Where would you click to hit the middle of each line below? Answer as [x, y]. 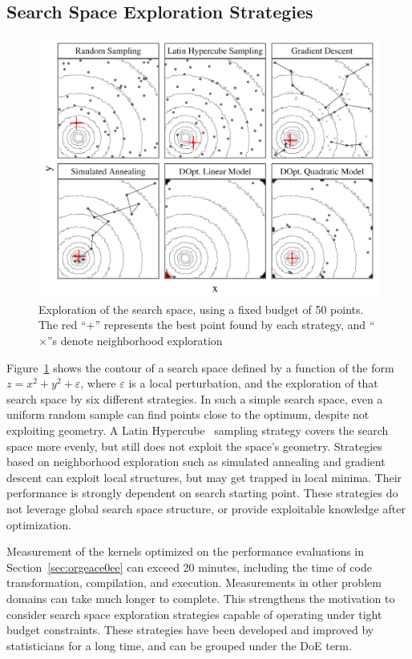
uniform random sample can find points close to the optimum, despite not [188, 414]
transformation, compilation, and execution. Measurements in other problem [194, 583]
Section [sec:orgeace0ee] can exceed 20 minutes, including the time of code [189, 567]
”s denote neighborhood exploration [135, 341]
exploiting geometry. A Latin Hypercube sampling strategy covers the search [198, 430]
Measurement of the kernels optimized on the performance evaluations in [186, 551]
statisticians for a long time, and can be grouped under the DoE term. [179, 645]
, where [98, 383]
